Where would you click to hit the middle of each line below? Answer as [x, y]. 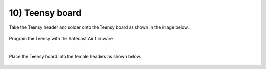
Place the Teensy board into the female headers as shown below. [75, 56]
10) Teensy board [45, 13]
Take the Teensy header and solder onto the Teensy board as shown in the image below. [99, 27]
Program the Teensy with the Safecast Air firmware [61, 38]
